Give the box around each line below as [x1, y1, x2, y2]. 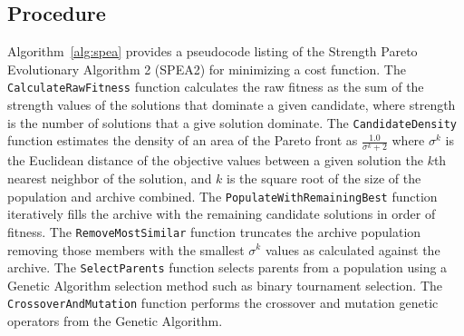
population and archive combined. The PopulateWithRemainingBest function [7, 186, 438, 205]
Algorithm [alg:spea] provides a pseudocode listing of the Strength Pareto [7, 42, 418, 61]
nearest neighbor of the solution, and [7, 169, 212, 188]
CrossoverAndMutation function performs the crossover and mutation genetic [7, 293, 439, 312]
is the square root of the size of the [227, 169, 421, 188]
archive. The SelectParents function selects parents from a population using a [7, 258, 448, 277]
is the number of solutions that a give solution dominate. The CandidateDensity [7, 113, 458, 132]
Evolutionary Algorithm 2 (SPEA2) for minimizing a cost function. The [7, 59, 406, 78]
